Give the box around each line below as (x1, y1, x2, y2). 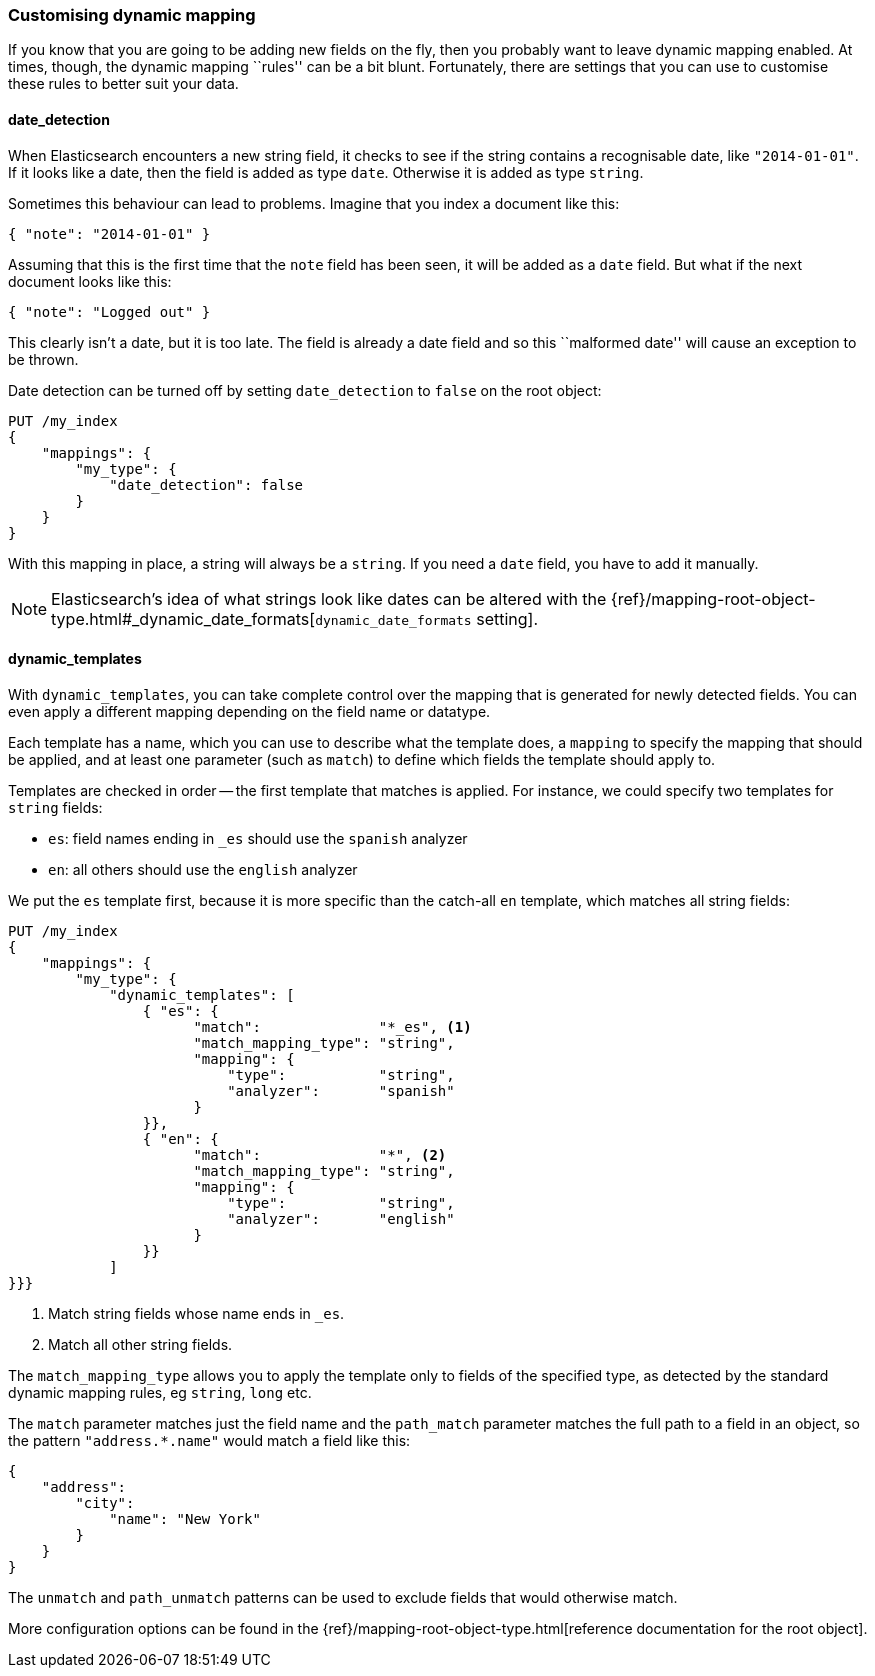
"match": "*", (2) (193, 1146, 447, 1163)
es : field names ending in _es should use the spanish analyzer (48, 829, 468, 847)
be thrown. (8, 350, 79, 368)
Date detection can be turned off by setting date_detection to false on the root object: (8, 381, 602, 399)
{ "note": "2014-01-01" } (8, 225, 211, 242)
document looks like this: (8, 272, 172, 290)
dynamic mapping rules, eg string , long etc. (8, 1383, 312, 1401)
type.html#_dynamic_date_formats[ (51, 608, 316, 629)
